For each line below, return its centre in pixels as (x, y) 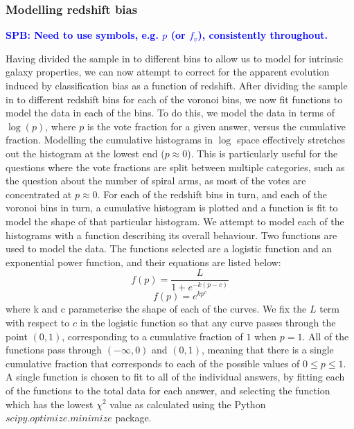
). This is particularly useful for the (263, 153)
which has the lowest (50, 404)
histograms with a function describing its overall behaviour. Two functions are (171, 235)
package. (133, 418)
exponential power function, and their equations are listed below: (143, 262)
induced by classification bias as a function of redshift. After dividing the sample (177, 85)
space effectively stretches (291, 140)
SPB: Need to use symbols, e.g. (82, 35)
